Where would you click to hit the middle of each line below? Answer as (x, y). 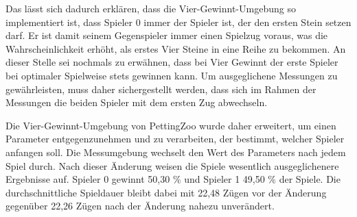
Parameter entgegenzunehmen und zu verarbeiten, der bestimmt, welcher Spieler (175, 139)
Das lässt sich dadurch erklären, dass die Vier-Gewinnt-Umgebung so (151, 8)
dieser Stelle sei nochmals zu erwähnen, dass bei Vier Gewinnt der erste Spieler (172, 62)
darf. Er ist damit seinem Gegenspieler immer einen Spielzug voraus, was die (167, 35)
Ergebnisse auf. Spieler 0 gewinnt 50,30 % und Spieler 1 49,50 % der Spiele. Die (173, 179)
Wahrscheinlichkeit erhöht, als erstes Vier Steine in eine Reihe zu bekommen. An (176, 48)
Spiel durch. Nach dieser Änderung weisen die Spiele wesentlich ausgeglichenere (172, 165)
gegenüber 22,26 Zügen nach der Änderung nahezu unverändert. (140, 206)
